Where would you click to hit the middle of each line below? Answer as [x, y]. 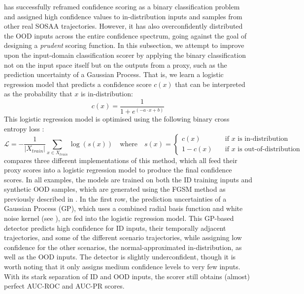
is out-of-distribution [269, 149]
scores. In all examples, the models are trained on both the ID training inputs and [128, 179]
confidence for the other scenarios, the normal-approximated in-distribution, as [123, 247]
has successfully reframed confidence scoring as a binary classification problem [122, 6]
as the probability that [38, 94]
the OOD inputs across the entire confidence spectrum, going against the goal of [125, 35]
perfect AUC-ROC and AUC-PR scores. [64, 286]
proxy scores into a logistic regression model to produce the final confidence [118, 170]
